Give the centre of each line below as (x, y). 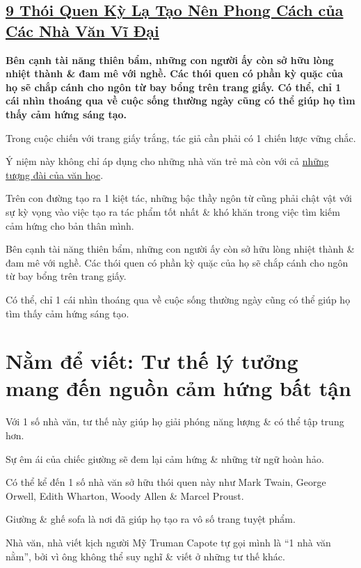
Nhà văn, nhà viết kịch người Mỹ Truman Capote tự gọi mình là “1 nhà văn (168, 542)
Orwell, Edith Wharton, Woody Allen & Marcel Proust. (125, 495)
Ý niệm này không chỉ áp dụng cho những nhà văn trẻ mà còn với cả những (167, 161)
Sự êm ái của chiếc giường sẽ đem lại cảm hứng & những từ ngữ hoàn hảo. (165, 458)
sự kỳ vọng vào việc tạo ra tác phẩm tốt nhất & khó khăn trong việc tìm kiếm (173, 211)
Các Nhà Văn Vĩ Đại (82, 30)
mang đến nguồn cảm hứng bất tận (178, 388)
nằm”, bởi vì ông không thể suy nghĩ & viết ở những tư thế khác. (145, 556)
